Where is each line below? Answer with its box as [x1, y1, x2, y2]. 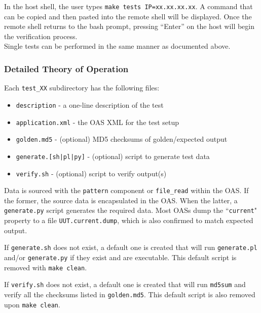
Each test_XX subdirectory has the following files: [4, 82, 160, 93]
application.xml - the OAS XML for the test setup [16, 116, 179, 127]
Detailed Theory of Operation [4, 62, 129, 75]
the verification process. [4, 30, 78, 41]
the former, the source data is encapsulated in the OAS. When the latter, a [4, 195, 238, 205]
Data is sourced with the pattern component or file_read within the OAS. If [4, 185, 249, 196]
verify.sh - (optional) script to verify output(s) [16, 168, 167, 178]
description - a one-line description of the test [16, 99, 164, 110]
